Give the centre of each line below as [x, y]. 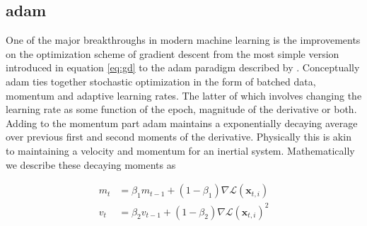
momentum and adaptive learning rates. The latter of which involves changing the [184, 95]
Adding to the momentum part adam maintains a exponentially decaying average [182, 123]
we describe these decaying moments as [91, 164]
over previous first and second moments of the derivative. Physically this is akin [179, 137]
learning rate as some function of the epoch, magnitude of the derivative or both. [181, 109]
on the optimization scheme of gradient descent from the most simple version [173, 53]
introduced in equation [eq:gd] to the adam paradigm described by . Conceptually [183, 67]
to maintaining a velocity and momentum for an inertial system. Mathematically [180, 150]
